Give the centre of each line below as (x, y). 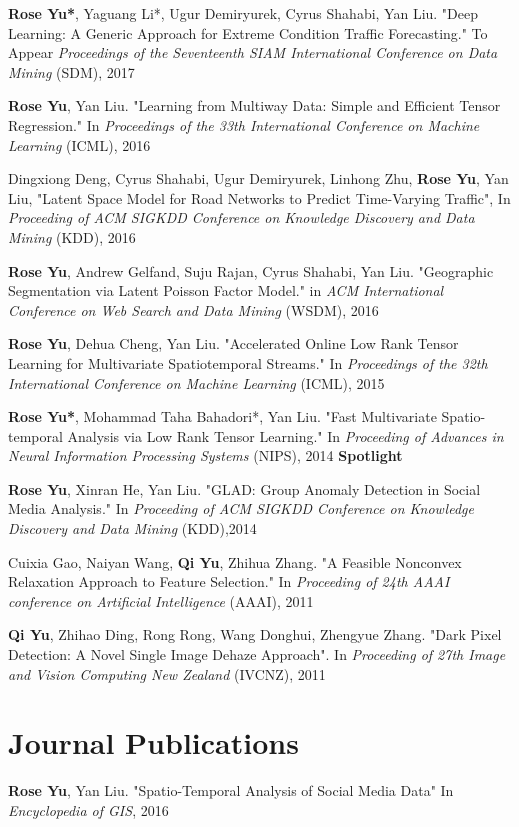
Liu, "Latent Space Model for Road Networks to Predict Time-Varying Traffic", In (259, 197)
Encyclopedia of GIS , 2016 (88, 809)
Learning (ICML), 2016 (79, 144)
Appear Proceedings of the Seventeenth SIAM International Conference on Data (253, 52)
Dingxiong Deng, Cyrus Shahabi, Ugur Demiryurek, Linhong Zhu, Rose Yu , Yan (258, 178)
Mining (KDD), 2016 (72, 236)
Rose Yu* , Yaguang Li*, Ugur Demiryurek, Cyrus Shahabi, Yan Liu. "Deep (243, 13)
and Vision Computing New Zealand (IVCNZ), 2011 (167, 673)
